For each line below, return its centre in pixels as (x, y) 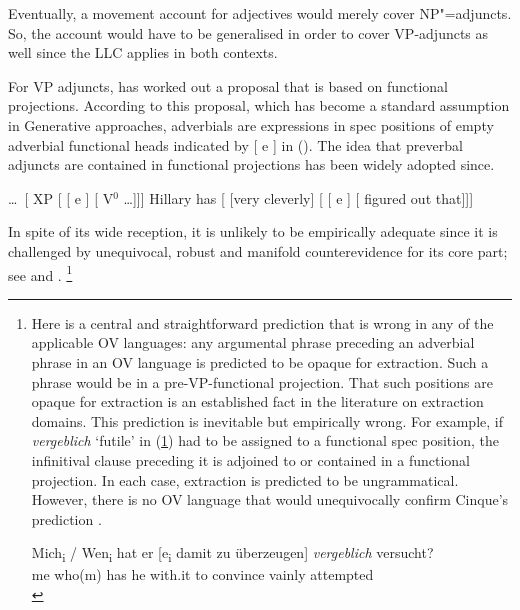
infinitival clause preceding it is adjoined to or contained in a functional (250, 459)
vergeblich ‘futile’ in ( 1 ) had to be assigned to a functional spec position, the (265, 440)
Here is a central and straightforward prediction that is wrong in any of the (262, 322)
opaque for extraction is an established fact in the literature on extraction (257, 401)
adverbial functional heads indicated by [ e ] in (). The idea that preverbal (235, 144)
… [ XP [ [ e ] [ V (61, 197)
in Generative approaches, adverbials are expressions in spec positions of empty (251, 124)
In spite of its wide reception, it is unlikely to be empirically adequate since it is (253, 231)
